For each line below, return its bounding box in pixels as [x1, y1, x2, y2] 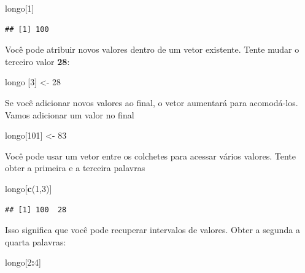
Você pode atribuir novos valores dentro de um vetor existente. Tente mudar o [5, 43, 299, 56]
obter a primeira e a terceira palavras [5, 161, 145, 174]
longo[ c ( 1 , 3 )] [5, 182, 52, 194]
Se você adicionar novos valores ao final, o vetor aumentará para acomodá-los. [5, 96, 298, 109]
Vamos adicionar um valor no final [5, 108, 134, 121]
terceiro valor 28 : [5, 55, 70, 67]
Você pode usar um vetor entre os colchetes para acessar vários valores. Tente [5, 149, 296, 162]
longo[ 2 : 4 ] [5, 256, 41, 269]
